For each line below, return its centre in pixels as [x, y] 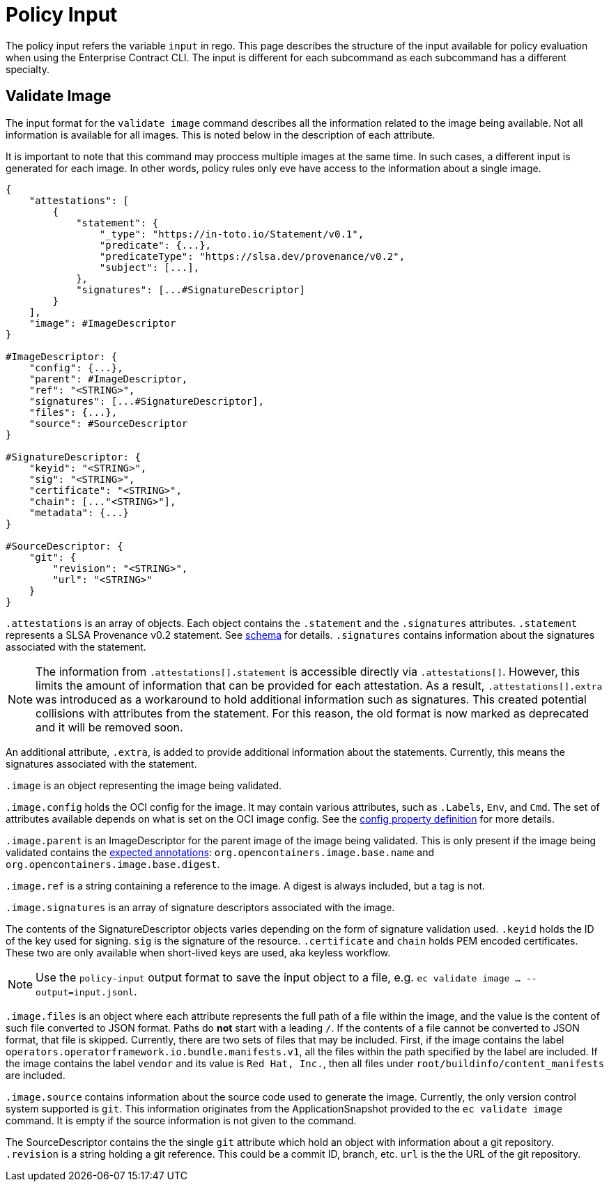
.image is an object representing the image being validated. [144, 785]
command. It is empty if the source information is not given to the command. [181, 1120]
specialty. [28, 69]
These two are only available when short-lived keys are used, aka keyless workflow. [198, 952]
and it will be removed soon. [109, 727]
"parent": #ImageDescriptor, [108, 379]
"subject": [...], [149, 267]
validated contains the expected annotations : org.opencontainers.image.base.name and [220, 852]
